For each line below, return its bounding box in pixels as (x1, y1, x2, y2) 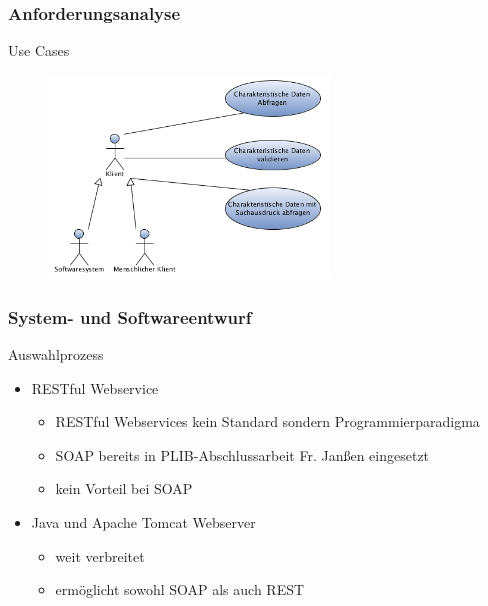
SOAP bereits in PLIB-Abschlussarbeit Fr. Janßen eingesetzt (55, 444, 430, 465)
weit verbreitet (55, 545, 145, 566)
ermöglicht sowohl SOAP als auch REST (55, 579, 305, 600)
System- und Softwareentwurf (8, 304, 252, 329)
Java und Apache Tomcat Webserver (31, 512, 256, 533)
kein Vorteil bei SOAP (55, 478, 193, 499)
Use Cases (8, 40, 70, 61)
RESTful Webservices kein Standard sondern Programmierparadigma (55, 411, 480, 432)
